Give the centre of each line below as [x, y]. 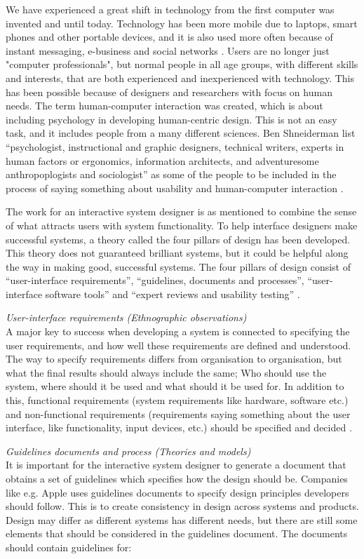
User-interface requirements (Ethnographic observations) [126, 317]
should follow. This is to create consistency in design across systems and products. [182, 506]
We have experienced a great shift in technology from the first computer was [170, 9]
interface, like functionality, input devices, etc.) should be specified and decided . [179, 427]
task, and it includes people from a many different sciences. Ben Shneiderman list [181, 133]
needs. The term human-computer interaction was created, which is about [164, 106]
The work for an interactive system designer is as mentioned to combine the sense [181, 211]
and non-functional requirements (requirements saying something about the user [178, 413]
